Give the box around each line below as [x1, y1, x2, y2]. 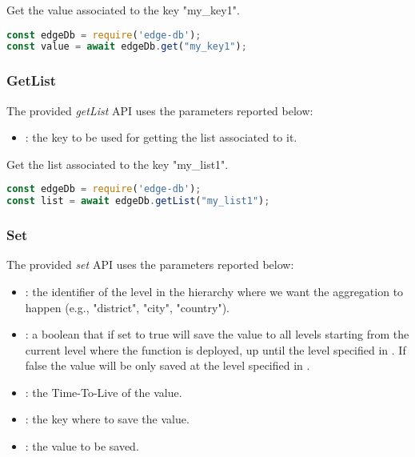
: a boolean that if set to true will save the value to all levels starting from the [25, 326, 409, 343]
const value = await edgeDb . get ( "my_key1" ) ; [6, 41, 247, 53]
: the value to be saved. [25, 438, 139, 455]
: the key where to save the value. [25, 411, 190, 427]
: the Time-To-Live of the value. [25, 383, 182, 400]
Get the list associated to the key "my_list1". [6, 155, 229, 172]
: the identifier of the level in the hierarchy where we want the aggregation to [25, 283, 404, 299]
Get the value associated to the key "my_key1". [6, 2, 240, 18]
